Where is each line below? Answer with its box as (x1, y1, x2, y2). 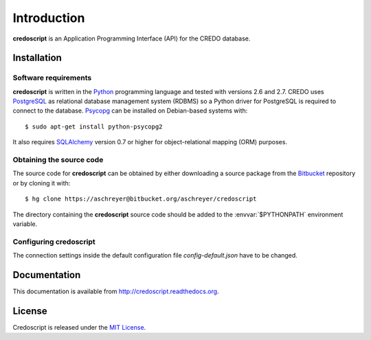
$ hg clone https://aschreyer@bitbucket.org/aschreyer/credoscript (25, 195, 257, 203)
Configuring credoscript (12, 237, 95, 247)
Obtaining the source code (12, 155, 104, 165)
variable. (12, 220, 38, 228)
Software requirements (12, 73, 92, 82)
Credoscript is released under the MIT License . (12, 323, 146, 331)
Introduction (12, 10, 85, 25)
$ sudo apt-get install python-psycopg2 (25, 122, 163, 131)
